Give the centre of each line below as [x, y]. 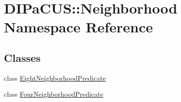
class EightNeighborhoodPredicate [55, 78]
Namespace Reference [78, 27]
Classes [22, 57]
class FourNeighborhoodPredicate [54, 94]
